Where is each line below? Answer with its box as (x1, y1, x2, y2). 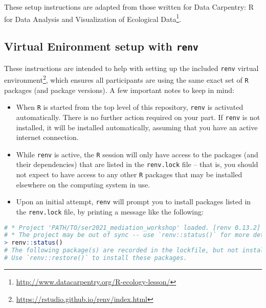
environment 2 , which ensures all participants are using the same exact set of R (4, 73, 249, 85)
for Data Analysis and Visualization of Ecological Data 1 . (4, 12, 182, 24)
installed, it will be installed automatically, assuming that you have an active (16, 122, 258, 132)
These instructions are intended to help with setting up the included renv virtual (4, 62, 259, 73)
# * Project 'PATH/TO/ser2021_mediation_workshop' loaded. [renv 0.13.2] (4, 224, 261, 231)
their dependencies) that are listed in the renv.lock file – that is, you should (16, 159, 258, 170)
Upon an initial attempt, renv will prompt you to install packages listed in (16, 196, 251, 207)
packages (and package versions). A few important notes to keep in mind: (4, 84, 234, 95)
